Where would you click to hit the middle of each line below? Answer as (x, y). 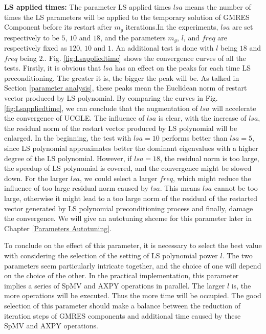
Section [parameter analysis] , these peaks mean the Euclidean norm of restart (126, 88)
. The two (237, 255)
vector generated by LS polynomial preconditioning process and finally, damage (129, 208)
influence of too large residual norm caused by (76, 188)
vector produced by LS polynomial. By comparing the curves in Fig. (111, 98)
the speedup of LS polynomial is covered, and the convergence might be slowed (128, 168)
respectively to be (32, 37)
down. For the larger (36, 178)
